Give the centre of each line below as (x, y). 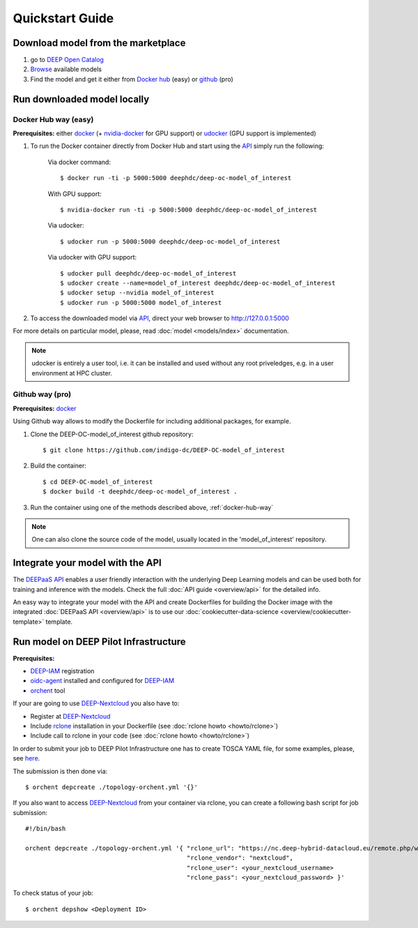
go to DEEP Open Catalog (67, 60)
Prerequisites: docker (45, 408)
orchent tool (48, 690)
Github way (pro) (42, 394)
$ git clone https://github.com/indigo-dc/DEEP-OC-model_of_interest (164, 450)
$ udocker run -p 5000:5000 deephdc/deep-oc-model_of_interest (170, 241)
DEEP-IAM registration (62, 671)
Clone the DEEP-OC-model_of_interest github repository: (112, 434)
